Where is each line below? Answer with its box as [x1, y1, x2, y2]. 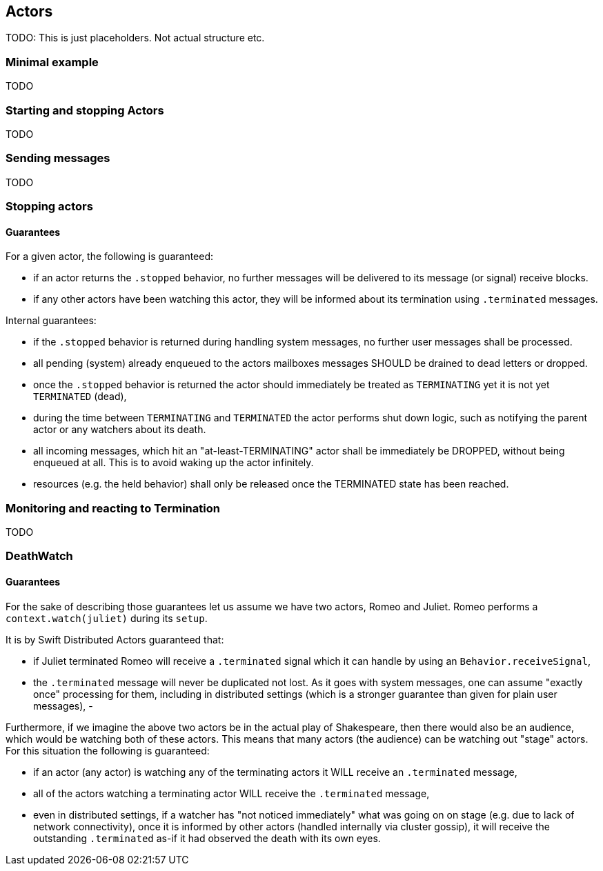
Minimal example [6, 54, 99, 69]
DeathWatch [6, 549, 73, 563]
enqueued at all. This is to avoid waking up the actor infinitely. [33, 457, 314, 469]
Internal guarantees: [6, 314, 97, 327]
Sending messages [6, 151, 110, 166]
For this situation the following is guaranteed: [6, 744, 210, 757]
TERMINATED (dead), [33, 390, 127, 403]
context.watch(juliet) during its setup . [6, 612, 208, 624]
